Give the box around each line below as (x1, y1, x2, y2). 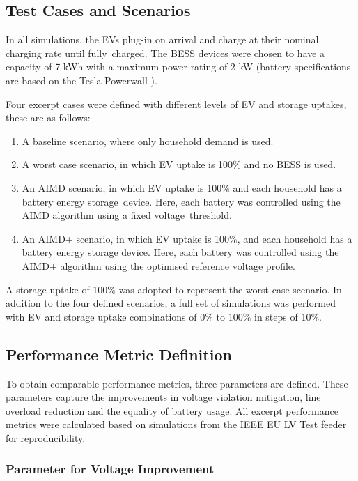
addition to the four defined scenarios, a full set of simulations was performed (6, 296, 336, 310)
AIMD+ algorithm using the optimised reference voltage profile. (22, 258, 295, 273)
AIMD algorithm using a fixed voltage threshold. (22, 208, 232, 222)
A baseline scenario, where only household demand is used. (22, 133, 274, 148)
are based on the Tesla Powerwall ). (6, 72, 157, 87)
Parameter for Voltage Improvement (6, 460, 215, 478)
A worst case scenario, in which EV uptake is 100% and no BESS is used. (22, 157, 336, 171)
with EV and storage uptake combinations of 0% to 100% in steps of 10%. (6, 309, 322, 323)
